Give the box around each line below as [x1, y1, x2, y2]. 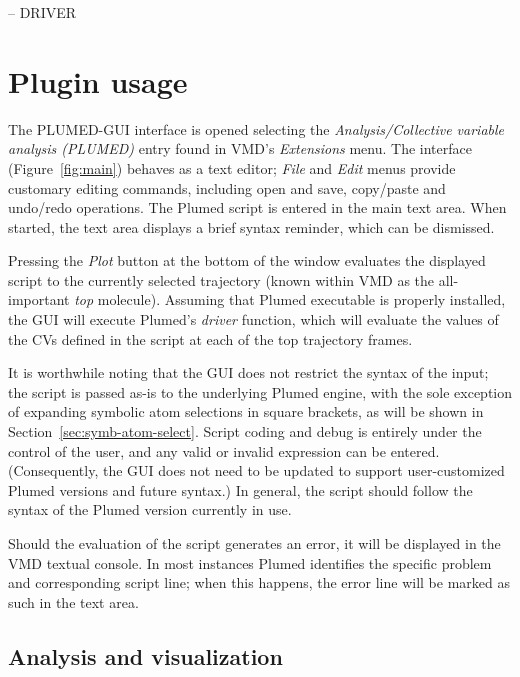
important [8, 289, 70, 310]
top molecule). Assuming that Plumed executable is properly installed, [74, 289, 506, 310]
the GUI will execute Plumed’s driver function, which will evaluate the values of [8, 309, 499, 330]
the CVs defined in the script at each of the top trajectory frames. [8, 328, 413, 349]
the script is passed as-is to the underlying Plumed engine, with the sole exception [8, 381, 513, 402]
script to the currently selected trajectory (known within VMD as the [8, 269, 435, 290]
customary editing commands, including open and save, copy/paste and [8, 177, 446, 198]
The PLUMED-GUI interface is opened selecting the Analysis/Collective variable [8, 118, 505, 139]
